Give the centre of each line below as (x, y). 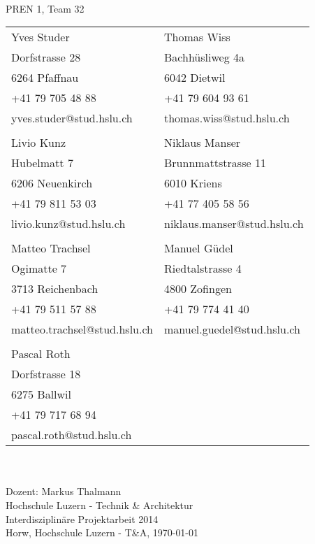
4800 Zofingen (198, 289)
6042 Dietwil (195, 78)
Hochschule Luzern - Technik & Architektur (100, 504)
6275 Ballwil (42, 394)
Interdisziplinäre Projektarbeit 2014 (82, 518)
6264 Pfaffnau (45, 78)
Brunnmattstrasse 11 (215, 163)
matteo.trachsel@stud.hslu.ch (82, 329)
